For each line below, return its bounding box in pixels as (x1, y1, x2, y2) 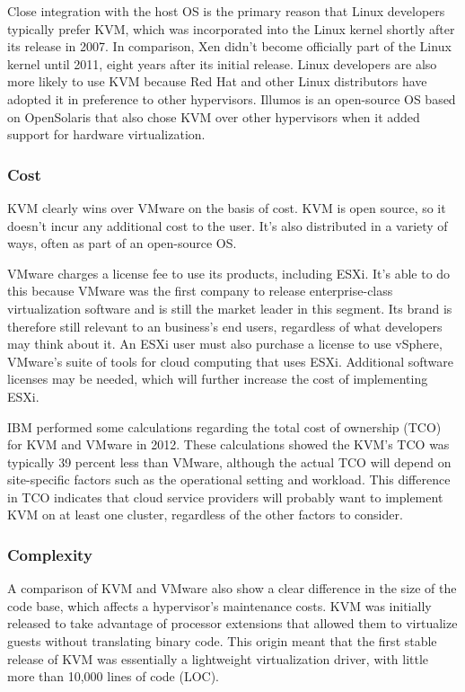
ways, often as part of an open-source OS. (7, 234, 237, 253)
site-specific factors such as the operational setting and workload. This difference (7, 470, 451, 489)
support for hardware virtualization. (7, 125, 206, 144)
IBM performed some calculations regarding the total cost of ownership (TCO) (7, 417, 442, 436)
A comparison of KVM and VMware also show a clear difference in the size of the (7, 579, 457, 598)
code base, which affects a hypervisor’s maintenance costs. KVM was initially (7, 596, 432, 615)
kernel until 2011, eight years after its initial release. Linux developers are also (7, 54, 437, 73)
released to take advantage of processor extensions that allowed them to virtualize (7, 614, 458, 633)
